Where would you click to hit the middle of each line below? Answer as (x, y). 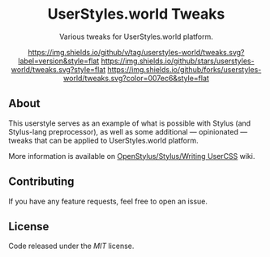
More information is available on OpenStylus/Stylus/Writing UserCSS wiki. (132, 156)
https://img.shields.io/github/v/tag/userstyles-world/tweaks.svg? (136, 52)
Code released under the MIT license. (71, 246)
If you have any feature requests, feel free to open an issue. (108, 201)
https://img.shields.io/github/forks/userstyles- (184, 69)
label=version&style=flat (59, 61)
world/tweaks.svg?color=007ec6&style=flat (136, 78)
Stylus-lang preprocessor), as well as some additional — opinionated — (128, 131)
